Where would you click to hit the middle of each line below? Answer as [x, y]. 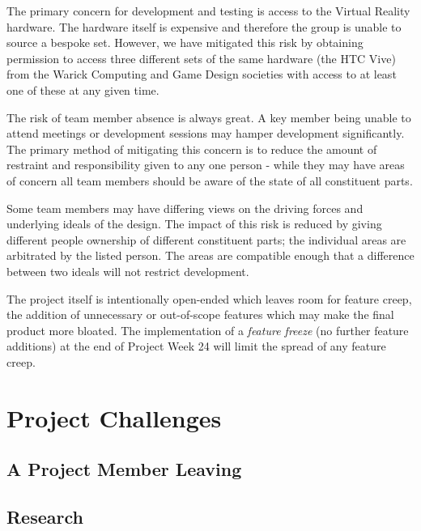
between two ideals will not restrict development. [128, 271]
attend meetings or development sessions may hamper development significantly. [206, 133]
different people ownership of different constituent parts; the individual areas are [206, 239]
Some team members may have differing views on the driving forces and [185, 208]
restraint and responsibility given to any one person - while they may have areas [206, 165]
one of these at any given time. [83, 89]
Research [45, 517]
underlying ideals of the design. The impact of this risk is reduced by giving [194, 224]
